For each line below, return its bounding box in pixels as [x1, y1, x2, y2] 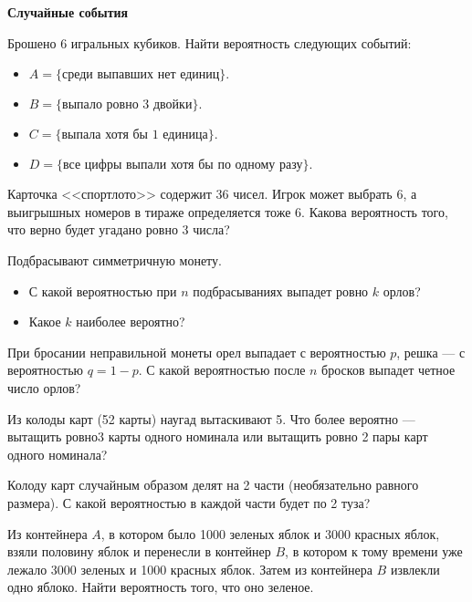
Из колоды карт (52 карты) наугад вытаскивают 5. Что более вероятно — [7, 409, 415, 428]
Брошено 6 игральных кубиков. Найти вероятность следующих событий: [7, 33, 412, 52]
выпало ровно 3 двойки [62, 99, 193, 112]
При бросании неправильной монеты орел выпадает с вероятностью [7, 342, 386, 361]
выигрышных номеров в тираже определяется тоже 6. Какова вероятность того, [7, 202, 448, 221]
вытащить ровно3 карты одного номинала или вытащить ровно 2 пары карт [7, 427, 428, 446]
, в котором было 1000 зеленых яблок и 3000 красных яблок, [100, 524, 440, 543]
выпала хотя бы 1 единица [61, 129, 208, 142]
